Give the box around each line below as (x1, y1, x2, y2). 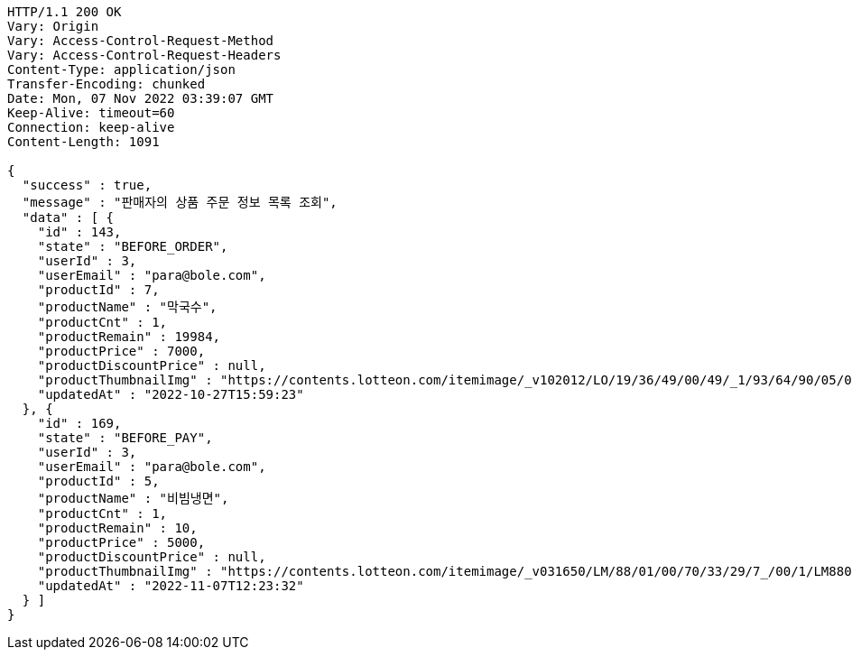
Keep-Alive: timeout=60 (7, 106, 175, 120)
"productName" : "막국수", (37, 300, 218, 314)
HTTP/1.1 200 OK (7, 5, 122, 19)
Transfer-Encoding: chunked (7, 77, 206, 91)
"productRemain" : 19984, (37, 329, 221, 344)
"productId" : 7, (37, 282, 160, 297)
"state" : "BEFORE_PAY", (37, 430, 213, 445)
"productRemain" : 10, (37, 521, 198, 535)
